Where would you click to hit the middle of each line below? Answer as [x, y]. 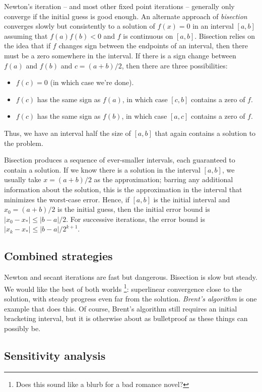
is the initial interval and [192, 199]
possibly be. [22, 328]
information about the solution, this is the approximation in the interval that [123, 189]
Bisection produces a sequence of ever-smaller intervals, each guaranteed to [120, 160]
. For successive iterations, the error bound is [136, 219]
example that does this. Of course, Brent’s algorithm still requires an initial [121, 308]
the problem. [24, 143]
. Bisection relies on [225, 35]
